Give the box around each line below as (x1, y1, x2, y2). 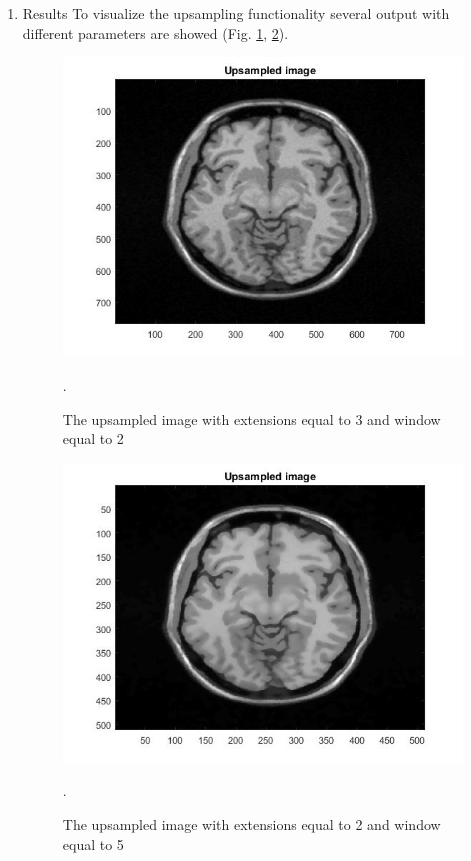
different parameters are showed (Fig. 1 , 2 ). (22, 22, 289, 43)
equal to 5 (62, 833, 124, 854)
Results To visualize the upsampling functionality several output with (22, 3, 450, 23)
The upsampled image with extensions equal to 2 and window (62, 814, 441, 835)
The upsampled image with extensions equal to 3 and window (62, 408, 441, 429)
